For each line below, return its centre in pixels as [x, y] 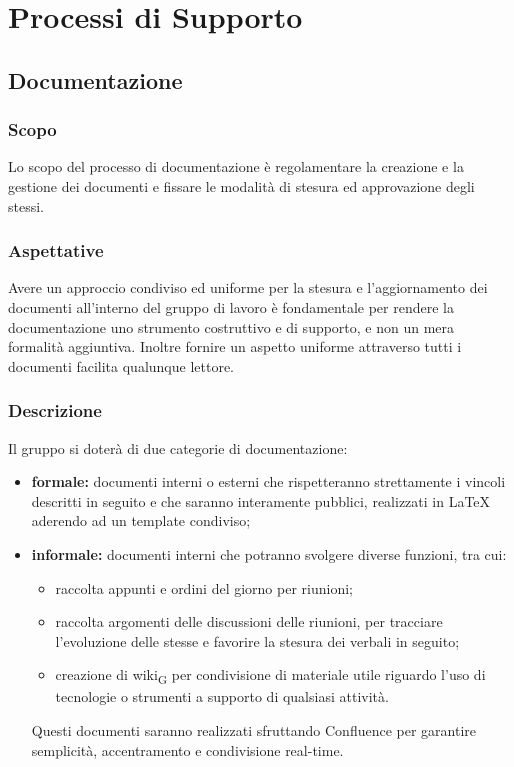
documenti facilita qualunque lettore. [121, 365]
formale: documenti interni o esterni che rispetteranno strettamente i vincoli [268, 481]
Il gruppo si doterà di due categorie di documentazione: [178, 447]
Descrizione [55, 410]
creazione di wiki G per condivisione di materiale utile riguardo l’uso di [270, 676]
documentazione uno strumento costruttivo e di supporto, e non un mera [231, 326]
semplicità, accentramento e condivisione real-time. [187, 749]
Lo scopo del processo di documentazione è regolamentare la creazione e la [236, 166]
